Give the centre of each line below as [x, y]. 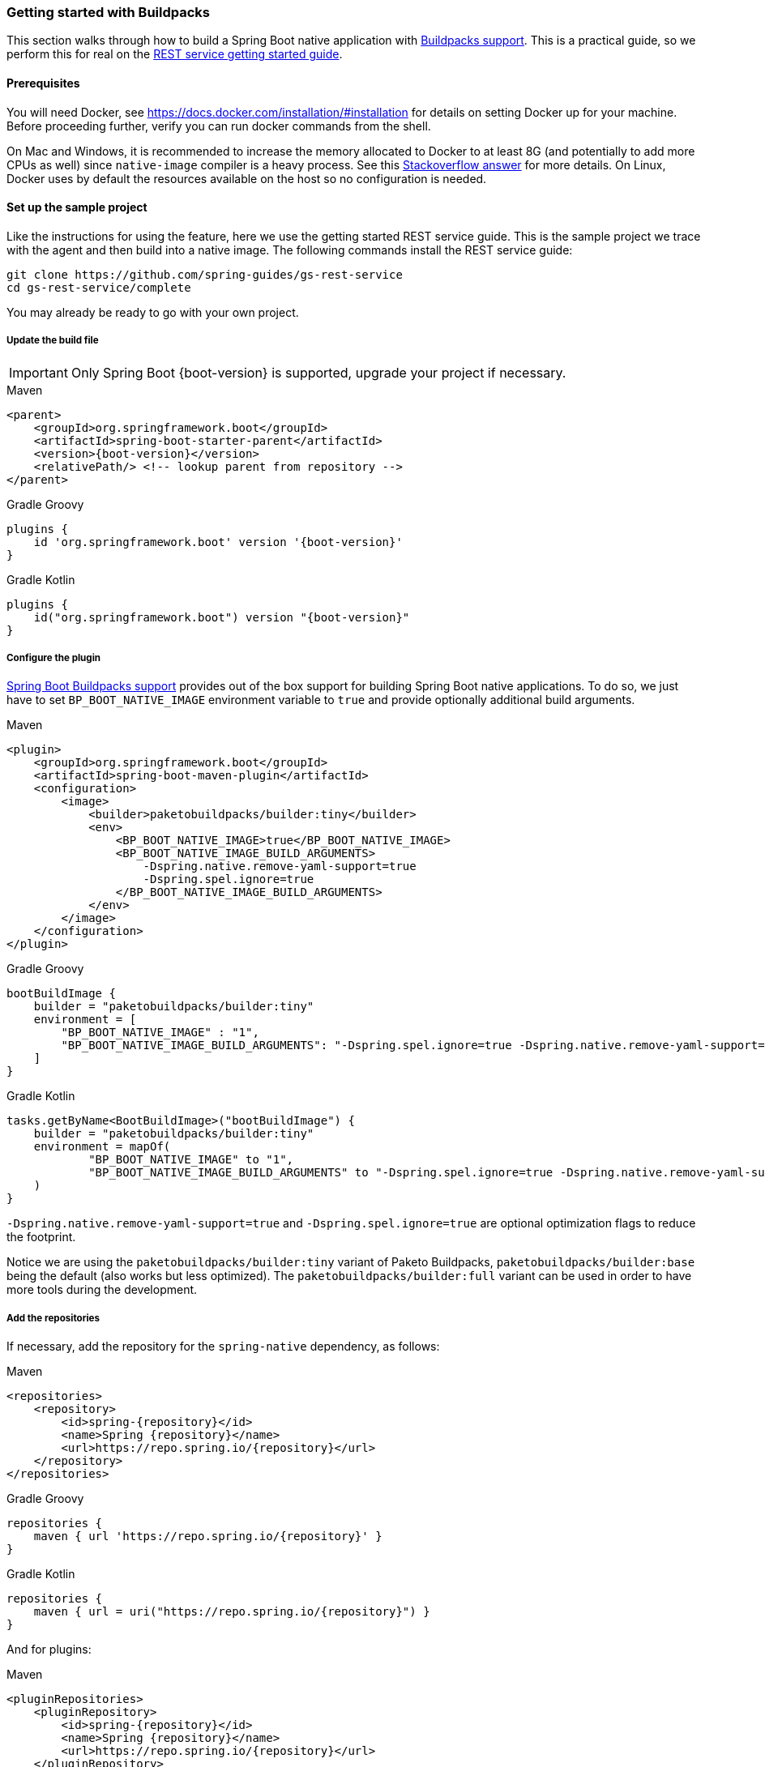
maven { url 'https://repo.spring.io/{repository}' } [208, 1537]
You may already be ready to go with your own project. [153, 312]
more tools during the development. [102, 1290]
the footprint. [41, 1237]
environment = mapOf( [102, 1147]
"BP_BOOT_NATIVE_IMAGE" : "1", [160, 1033]
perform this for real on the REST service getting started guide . [175, 54]
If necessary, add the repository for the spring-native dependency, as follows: [223, 1347]
